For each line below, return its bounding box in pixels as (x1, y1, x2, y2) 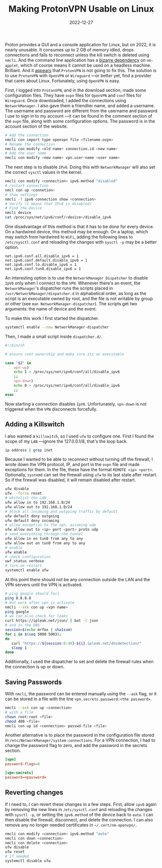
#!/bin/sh (5, 343, 25, 348)
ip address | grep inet (5, 448, 53, 452)
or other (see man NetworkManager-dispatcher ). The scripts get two (5, 301, 138, 307)
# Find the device (5, 206, 42, 211)
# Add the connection (5, 133, 49, 138)
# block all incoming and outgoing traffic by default (5, 509, 118, 514)
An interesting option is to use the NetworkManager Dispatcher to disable (5, 275, 148, 281)
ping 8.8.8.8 (5, 595, 31, 601)
